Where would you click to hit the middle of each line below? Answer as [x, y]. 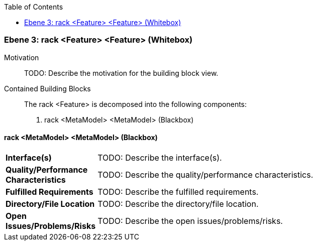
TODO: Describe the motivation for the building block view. [121, 73]
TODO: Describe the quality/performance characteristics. [205, 174]
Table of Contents [34, 7]
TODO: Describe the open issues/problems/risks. [190, 221]
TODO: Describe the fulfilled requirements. [178, 192]
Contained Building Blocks [47, 88]
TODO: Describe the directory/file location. [178, 204]
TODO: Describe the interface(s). [160, 157]
